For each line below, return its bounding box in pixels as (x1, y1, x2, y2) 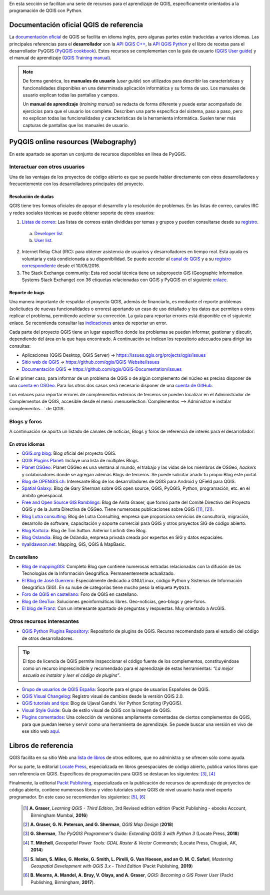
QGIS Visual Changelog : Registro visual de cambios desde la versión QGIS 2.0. (21, 693, 184, 699)
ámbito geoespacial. (21, 492, 63, 498)
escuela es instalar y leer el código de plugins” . (22, 672, 121, 678)
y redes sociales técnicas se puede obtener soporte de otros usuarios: (9, 210, 155, 216)
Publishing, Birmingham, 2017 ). (30, 879, 95, 885)
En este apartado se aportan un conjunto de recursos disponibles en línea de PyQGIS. (9, 151, 186, 157)
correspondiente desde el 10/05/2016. (21, 263, 100, 269)
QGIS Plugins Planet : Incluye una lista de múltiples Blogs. (21, 457, 139, 463)
